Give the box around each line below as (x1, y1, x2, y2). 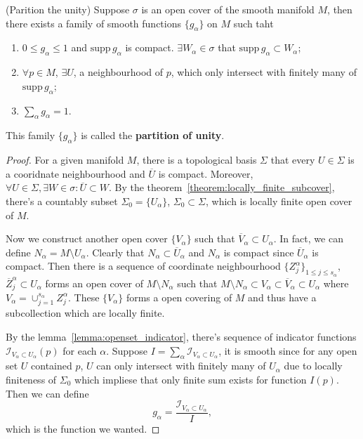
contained (31, 358, 72, 373)
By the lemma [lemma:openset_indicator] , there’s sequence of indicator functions (6, 329, 357, 343)
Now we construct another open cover (6, 231, 168, 246)
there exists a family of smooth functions (6, 15, 182, 30)
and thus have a (248, 289, 317, 304)
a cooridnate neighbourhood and (6, 166, 145, 181)
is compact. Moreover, (158, 166, 253, 181)
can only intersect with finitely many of (96, 358, 266, 373)
